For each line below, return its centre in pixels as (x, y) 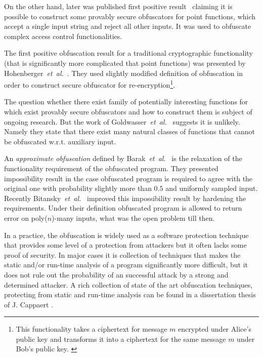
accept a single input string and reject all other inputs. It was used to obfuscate (128, 26)
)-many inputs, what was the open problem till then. (133, 217)
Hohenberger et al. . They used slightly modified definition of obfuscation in (123, 73)
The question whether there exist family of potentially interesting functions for (126, 102)
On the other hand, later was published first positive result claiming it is (118, 6)
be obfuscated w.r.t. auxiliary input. (60, 141)
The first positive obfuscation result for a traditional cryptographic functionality (128, 53)
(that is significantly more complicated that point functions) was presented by (125, 63)
